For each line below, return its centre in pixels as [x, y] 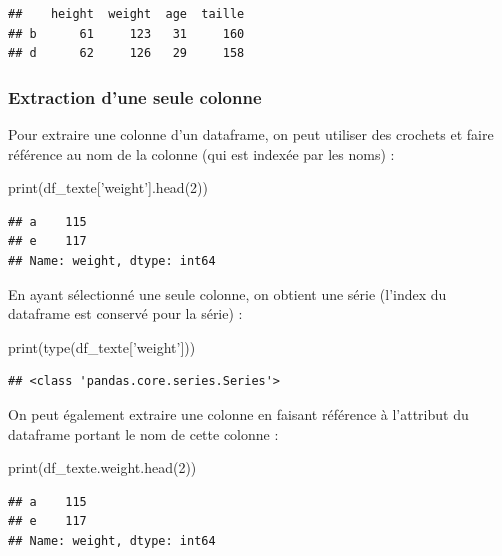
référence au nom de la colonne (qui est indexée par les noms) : [201, 153]
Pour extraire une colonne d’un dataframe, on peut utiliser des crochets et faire [251, 134]
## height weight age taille [126, 14]
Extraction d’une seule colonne [135, 96]
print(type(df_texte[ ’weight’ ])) [102, 346]
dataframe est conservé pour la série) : [125, 313]
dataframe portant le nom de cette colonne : [143, 433]
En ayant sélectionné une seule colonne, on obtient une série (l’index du [227, 293]
